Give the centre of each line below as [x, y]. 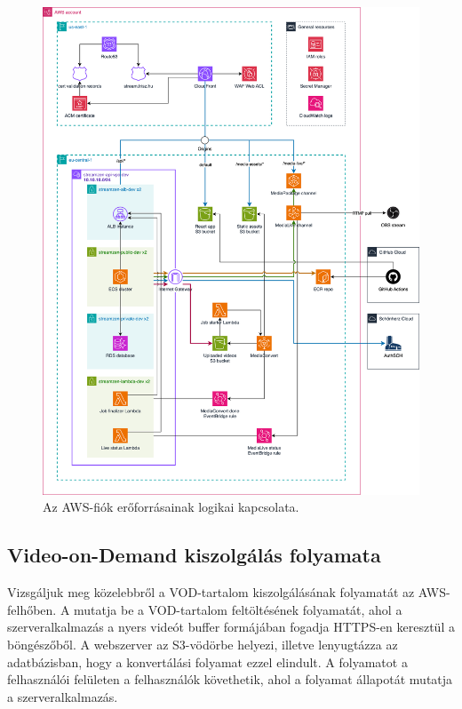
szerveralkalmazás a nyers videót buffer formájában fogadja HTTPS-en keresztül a [231, 627]
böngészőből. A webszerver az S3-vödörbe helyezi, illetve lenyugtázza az [203, 645]
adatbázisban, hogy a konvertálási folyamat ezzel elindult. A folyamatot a [207, 661]
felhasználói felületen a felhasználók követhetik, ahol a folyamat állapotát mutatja [230, 679]
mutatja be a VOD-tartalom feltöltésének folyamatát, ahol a [238, 609]
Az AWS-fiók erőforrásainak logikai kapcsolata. [171, 507]
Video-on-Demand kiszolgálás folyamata [194, 555]
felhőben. [32, 609]
